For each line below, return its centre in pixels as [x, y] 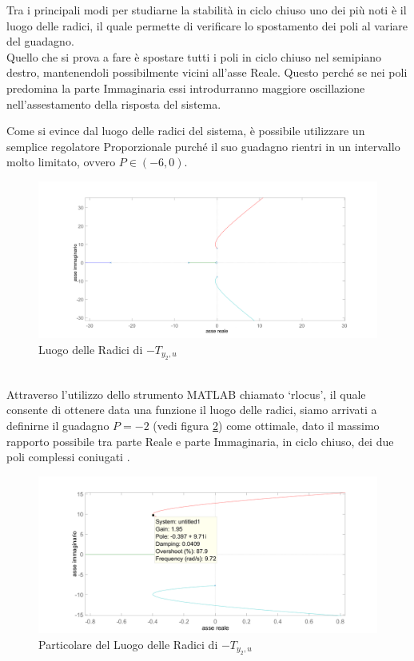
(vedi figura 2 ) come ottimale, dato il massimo [266, 425]
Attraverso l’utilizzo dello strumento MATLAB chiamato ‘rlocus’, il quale [186, 394]
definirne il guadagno [58, 425]
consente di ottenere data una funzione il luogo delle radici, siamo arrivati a [192, 410]
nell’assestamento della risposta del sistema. [114, 104]
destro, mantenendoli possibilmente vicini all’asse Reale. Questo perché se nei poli [207, 72]
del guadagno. [40, 41]
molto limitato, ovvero [61, 162]
